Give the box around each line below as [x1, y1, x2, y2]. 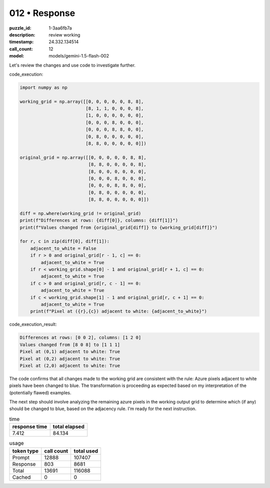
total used [73, 447, 98, 454]
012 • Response [9, 7, 75, 18]
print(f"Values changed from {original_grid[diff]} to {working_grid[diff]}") [19, 224, 217, 230]
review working [48, 31, 80, 37]
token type [12, 447, 38, 454]
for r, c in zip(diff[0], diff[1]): [19, 238, 110, 244]
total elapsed [52, 423, 84, 430]
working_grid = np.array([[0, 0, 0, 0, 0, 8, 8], [19, 98, 144, 104]
